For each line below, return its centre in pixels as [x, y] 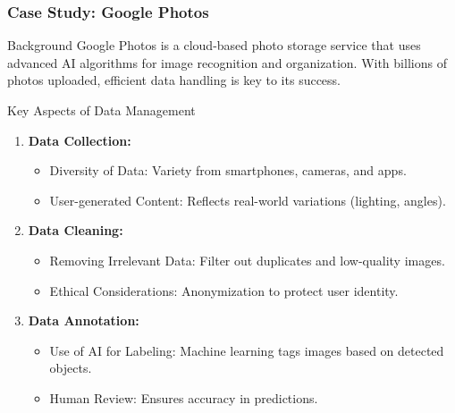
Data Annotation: [84, 320]
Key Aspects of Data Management [101, 110]
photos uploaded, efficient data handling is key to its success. [174, 80]
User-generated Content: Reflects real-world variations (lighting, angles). [248, 200]
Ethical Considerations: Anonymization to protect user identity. [224, 290]
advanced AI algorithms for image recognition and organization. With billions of [227, 62]
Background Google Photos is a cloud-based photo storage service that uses [214, 45]
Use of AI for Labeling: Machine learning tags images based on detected [247, 350]
